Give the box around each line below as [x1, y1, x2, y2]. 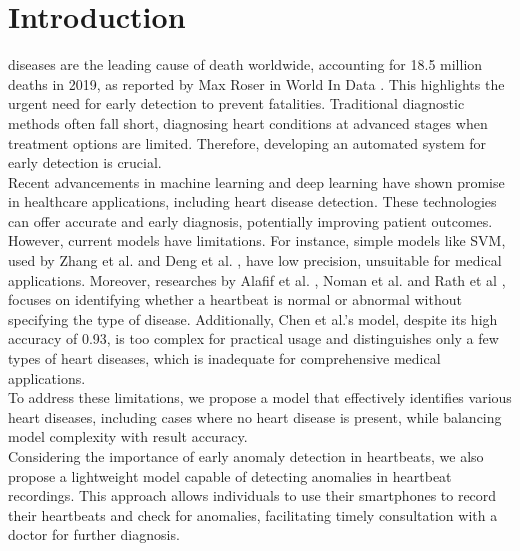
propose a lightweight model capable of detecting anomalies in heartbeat [8, 465, 452, 486]
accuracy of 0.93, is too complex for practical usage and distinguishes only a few [8, 328, 499, 349]
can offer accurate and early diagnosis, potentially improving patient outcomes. [8, 210, 493, 231]
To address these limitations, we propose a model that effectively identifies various [8, 387, 512, 408]
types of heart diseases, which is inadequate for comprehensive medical [8, 348, 441, 369]
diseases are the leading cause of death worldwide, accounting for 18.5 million [8, 54, 483, 75]
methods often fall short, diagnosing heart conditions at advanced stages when [8, 112, 488, 133]
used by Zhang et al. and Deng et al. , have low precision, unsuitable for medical [8, 250, 502, 271]
